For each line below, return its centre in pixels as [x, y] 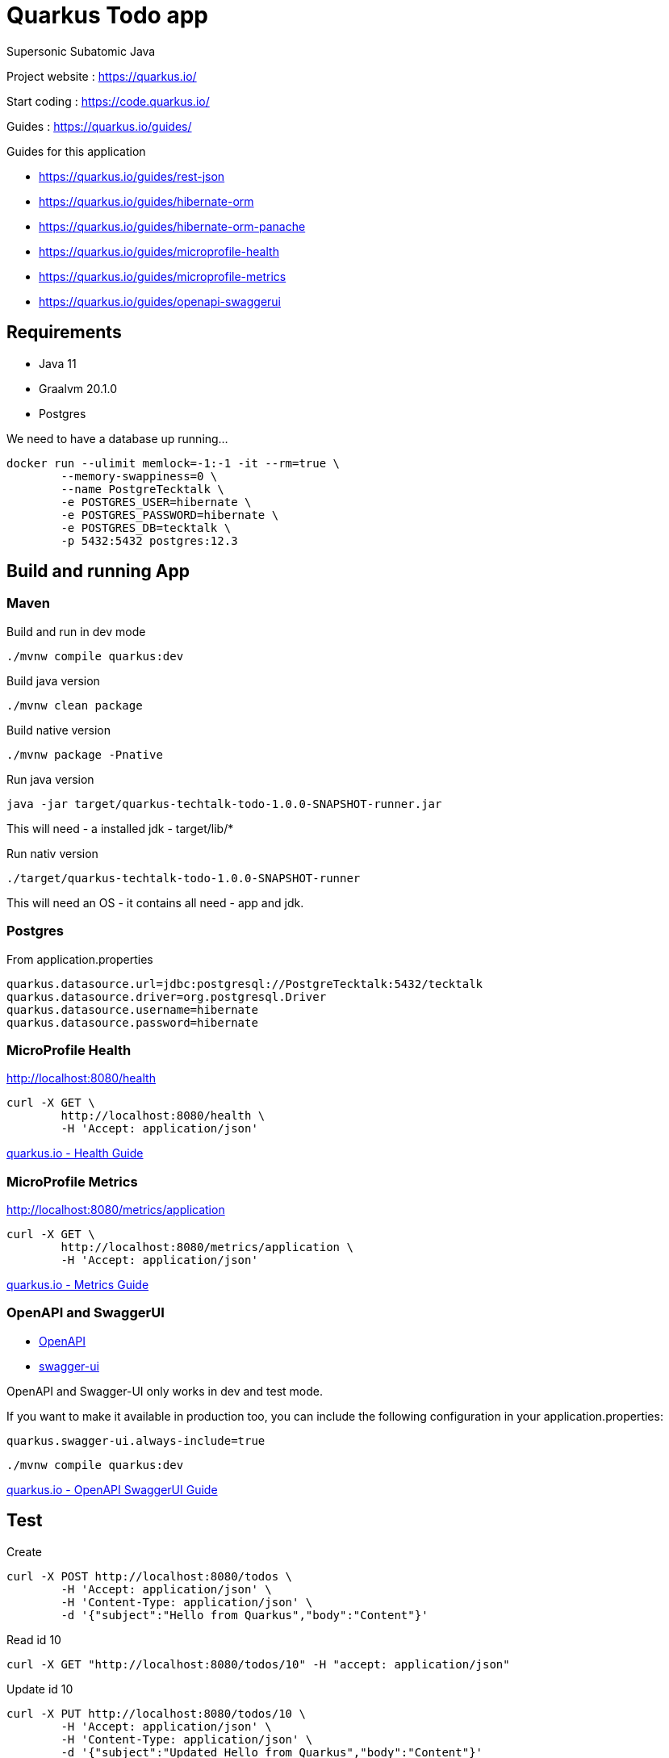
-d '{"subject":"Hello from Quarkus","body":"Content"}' [245, 1615]
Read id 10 [34, 1639]
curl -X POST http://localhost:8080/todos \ [150, 1576]
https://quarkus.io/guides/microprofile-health [159, 251]
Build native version [59, 730]
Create [25, 1551]
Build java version [53, 680]
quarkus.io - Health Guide [75, 1153]
